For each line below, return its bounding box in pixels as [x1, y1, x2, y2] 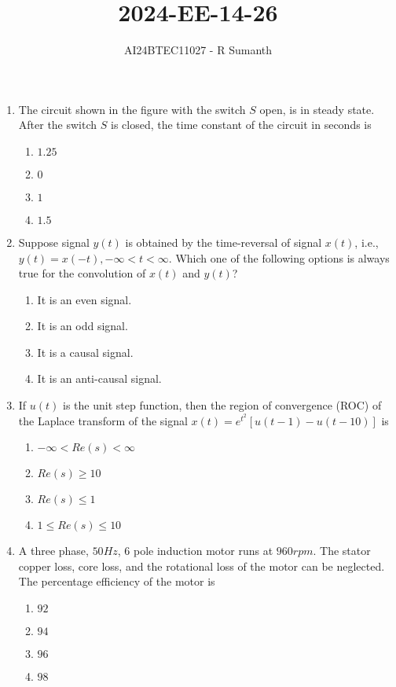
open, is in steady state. [259, 101, 375, 117]
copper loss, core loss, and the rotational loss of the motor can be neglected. [18, 557, 385, 574]
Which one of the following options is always [175, 249, 390, 266]
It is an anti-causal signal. [37, 370, 162, 387]
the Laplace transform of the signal [18, 412, 188, 428]
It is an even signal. [37, 291, 132, 307]
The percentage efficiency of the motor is [18, 573, 215, 590]
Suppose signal [18, 233, 90, 250]
